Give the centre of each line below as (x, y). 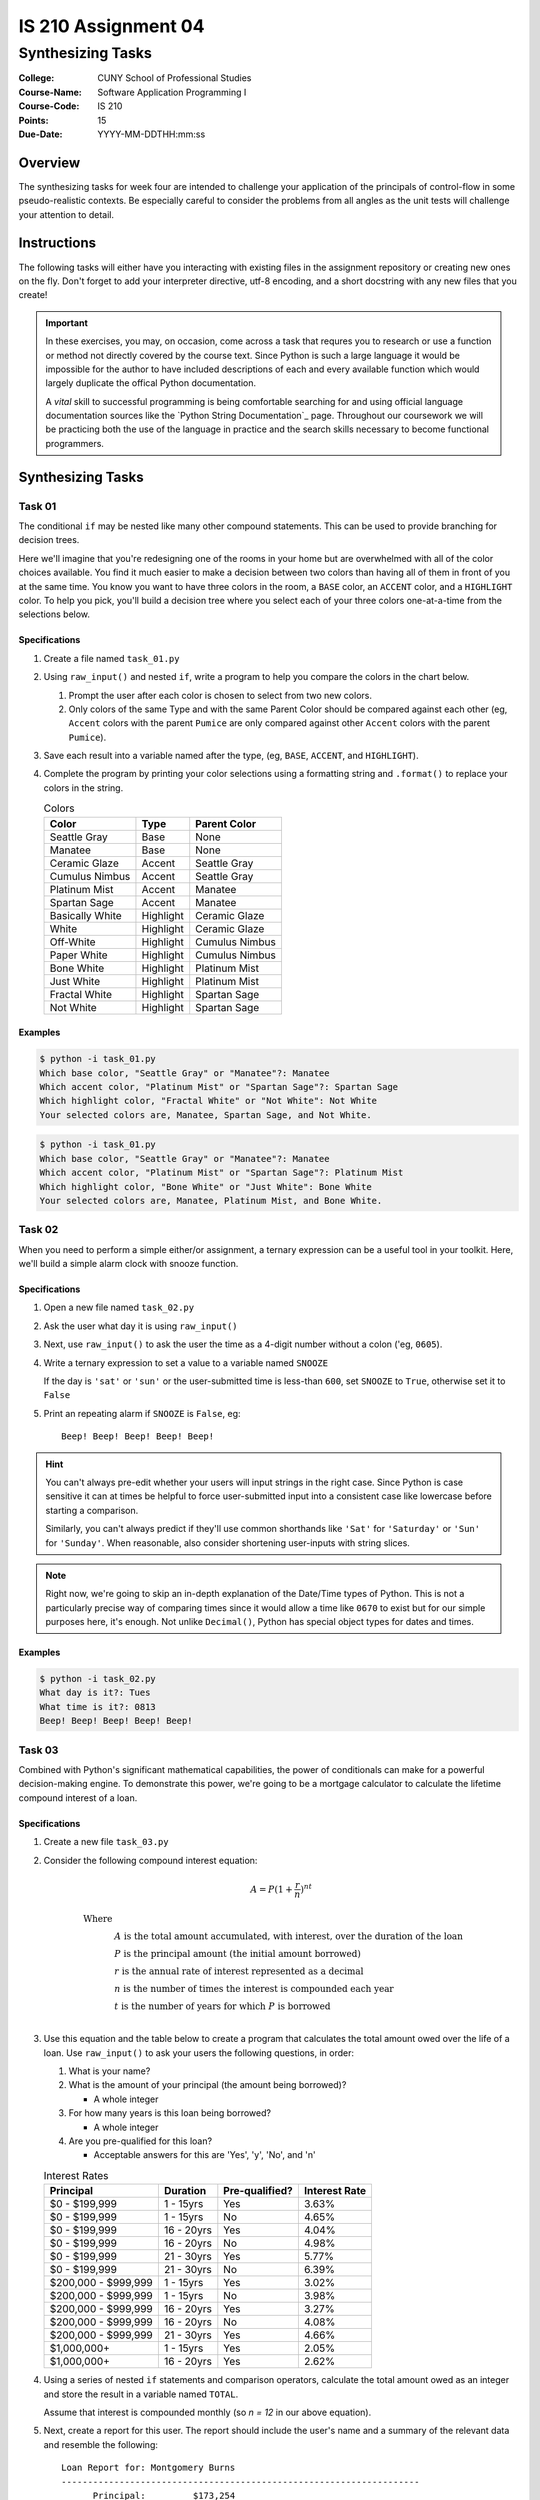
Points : (33, 120)
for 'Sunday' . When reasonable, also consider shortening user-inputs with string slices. (227, 1542)
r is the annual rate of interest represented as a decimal (239, 1971)
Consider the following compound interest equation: (150, 1860)
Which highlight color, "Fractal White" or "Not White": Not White (208, 1101)
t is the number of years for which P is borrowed (222, 2006)
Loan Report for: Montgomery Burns (148, 2468)
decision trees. (49, 540)
